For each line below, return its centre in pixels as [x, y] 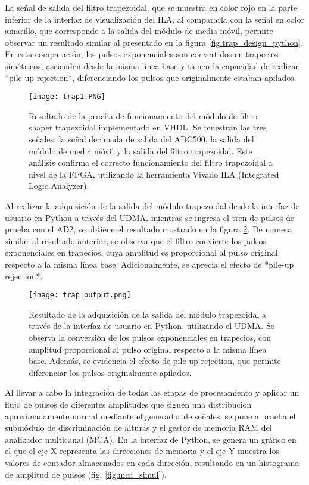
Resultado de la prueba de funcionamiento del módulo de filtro [143, 115]
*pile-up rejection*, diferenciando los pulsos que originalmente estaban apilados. [151, 77]
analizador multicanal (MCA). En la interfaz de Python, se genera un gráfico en [151, 439]
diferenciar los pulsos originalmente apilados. [110, 372]
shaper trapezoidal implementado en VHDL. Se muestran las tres [148, 127]
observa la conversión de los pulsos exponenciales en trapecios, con [150, 337]
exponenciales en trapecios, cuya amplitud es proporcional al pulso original [141, 252]
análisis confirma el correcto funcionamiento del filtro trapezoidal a [151, 162]
